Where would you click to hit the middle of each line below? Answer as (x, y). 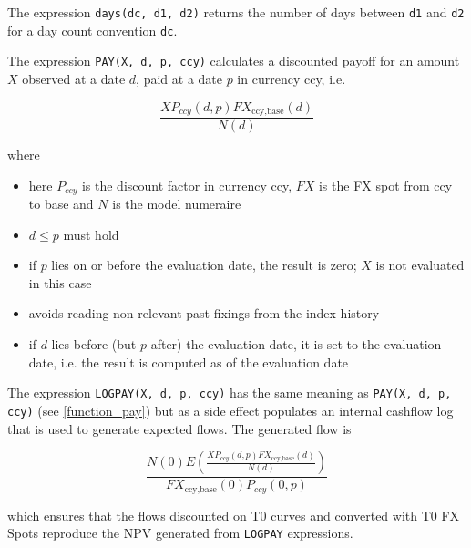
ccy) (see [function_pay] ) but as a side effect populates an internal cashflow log (230, 410)
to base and (61, 204)
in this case (60, 282)
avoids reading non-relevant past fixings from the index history (204, 313)
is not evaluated (420, 265)
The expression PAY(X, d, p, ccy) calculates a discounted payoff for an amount (234, 61)
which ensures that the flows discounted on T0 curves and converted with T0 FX (234, 515)
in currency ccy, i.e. (292, 78)
